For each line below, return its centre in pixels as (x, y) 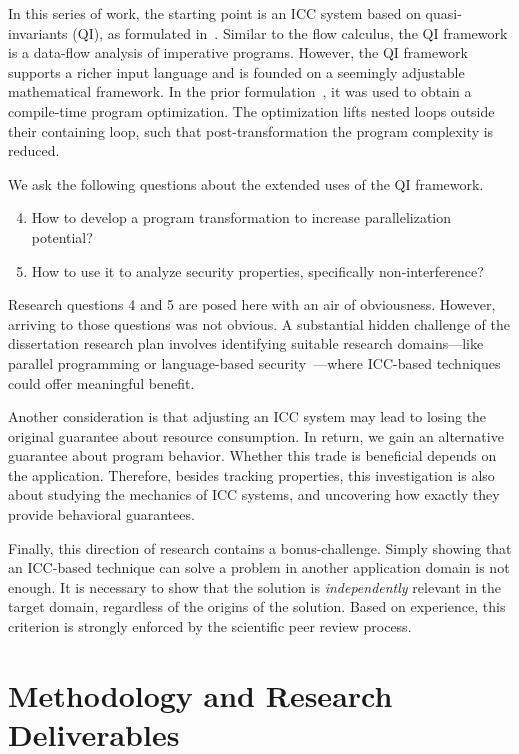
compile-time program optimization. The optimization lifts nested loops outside (251, 110)
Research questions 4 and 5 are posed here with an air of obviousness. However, (252, 304)
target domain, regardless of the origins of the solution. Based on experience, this (257, 606)
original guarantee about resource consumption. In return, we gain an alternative (256, 435)
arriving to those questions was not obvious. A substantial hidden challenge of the (259, 323)
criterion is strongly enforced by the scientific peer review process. (210, 626)
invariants (38, 32)
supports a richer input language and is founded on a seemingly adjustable (236, 71)
